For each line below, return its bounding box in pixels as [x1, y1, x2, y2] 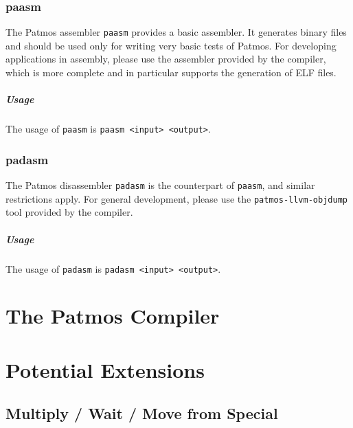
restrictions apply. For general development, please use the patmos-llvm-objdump [5, 191, 348, 205]
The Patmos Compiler [5, 302, 220, 330]
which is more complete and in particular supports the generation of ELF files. [5, 65, 337, 80]
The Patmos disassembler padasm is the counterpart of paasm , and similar [5, 178, 315, 192]
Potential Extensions [5, 355, 205, 383]
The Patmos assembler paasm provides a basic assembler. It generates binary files [5, 25, 347, 39]
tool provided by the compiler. [5, 205, 133, 219]
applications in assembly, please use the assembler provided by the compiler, [5, 52, 326, 66]
